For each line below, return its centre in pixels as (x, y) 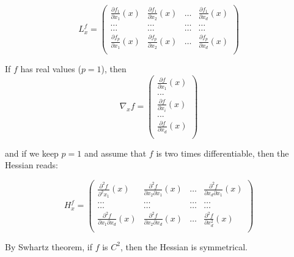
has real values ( (51, 69)
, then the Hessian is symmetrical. (184, 246)
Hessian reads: (31, 165)
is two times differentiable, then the (222, 153)
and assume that (115, 153)
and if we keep (32, 153)
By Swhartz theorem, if (49, 246)
